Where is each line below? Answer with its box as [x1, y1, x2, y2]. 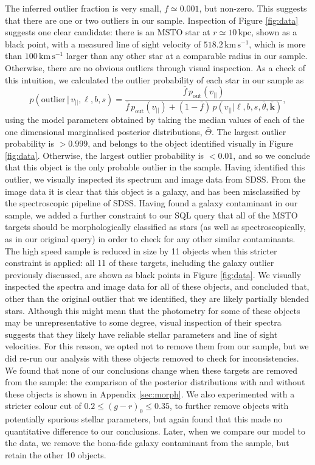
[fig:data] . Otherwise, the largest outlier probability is [5, 149, 204, 161]
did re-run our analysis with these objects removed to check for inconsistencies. [5, 351, 299, 364]
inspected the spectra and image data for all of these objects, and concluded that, [5, 280, 310, 293]
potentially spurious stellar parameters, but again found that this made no [5, 413, 283, 425]
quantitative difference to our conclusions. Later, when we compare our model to [5, 424, 306, 437]
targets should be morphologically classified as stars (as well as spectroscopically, [5, 220, 306, 233]
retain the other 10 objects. [5, 448, 106, 461]
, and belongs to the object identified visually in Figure [88, 137, 293, 150]
